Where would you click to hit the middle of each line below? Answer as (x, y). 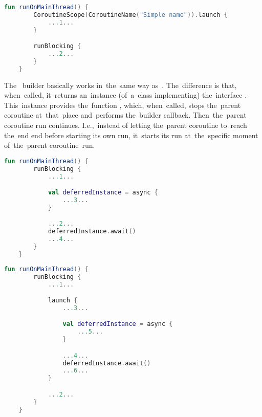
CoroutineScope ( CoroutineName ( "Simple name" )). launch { (130, 15)
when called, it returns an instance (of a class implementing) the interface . (126, 95)
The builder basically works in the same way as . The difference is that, (121, 85)
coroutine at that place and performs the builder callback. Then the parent (125, 115)
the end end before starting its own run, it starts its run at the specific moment (131, 135)
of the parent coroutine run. (50, 145)
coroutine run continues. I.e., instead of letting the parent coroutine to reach (126, 125)
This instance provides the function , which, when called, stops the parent (123, 105)
